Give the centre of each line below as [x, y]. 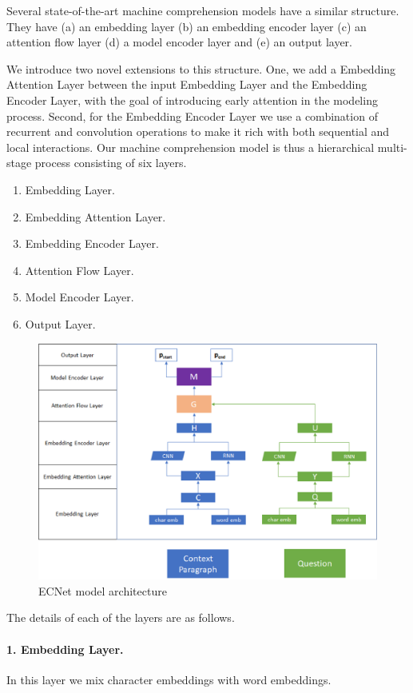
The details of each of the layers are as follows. [121, 617]
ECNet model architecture [103, 590]
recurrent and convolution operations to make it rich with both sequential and [198, 131]
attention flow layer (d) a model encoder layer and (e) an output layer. [179, 42]
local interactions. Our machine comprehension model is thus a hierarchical [191, 147]
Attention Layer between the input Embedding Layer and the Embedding [187, 84]
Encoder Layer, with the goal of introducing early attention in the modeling [192, 100]
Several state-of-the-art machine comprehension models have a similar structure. [203, 10]
